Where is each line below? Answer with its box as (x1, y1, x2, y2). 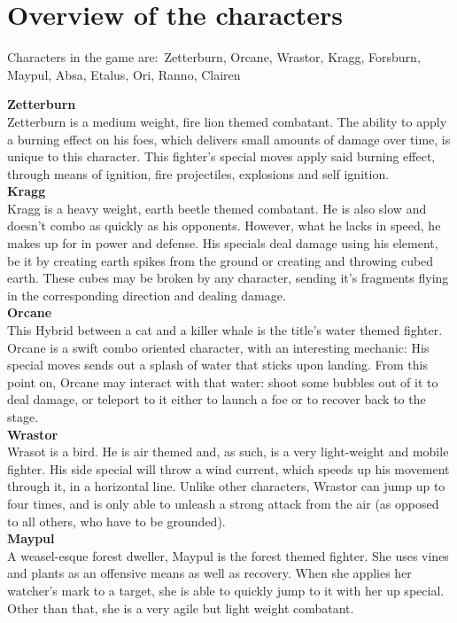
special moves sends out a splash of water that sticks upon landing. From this (7, 355, 429, 374)
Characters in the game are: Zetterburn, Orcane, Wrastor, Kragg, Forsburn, (7, 48, 421, 66)
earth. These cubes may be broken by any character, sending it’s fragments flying (7, 269, 449, 287)
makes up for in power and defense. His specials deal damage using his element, (7, 234, 438, 253)
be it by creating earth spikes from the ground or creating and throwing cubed (7, 251, 434, 269)
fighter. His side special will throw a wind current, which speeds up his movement (7, 459, 450, 478)
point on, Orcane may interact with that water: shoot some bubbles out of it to (7, 372, 438, 391)
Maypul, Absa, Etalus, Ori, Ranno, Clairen (7, 65, 241, 83)
